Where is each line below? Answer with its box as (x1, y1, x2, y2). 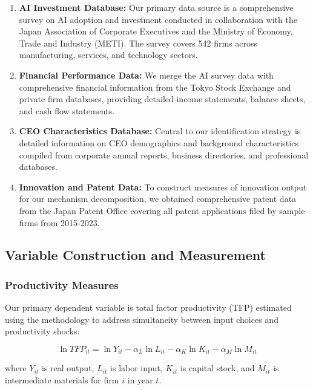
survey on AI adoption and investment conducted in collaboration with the (19, 13, 297, 25)
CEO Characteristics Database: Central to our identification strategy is (19, 125, 301, 137)
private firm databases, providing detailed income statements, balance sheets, (19, 93, 306, 105)
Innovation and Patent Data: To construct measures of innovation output (19, 180, 307, 193)
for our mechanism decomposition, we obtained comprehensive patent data (19, 192, 297, 205)
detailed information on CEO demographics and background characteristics (19, 136, 298, 149)
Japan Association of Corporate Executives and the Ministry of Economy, (19, 25, 293, 37)
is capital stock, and (180, 362, 255, 374)
